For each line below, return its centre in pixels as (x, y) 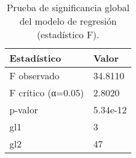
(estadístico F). (68, 34)
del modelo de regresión (68, 21)
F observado (34, 75)
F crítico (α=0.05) (47, 93)
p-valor (24, 110)
